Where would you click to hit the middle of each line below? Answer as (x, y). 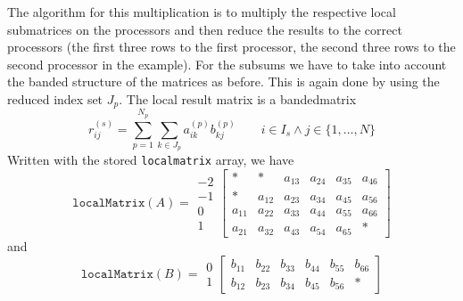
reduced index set (55, 98)
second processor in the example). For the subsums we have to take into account (227, 64)
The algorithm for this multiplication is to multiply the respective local (202, 12)
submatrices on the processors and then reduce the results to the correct (205, 29)
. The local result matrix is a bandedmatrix (238, 98)
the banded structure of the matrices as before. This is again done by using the (223, 81)
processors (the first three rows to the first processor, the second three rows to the (231, 47)
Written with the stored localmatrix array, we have (151, 160)
